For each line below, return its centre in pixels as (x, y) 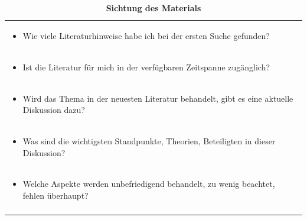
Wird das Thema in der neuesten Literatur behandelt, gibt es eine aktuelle (158, 98)
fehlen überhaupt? (55, 195)
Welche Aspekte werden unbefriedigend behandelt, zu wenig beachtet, (149, 184)
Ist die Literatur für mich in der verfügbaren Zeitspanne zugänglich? (146, 67)
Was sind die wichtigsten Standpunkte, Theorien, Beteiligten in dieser (149, 140)
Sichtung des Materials (153, 8)
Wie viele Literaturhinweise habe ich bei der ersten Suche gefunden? (146, 35)
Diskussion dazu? (54, 110)
